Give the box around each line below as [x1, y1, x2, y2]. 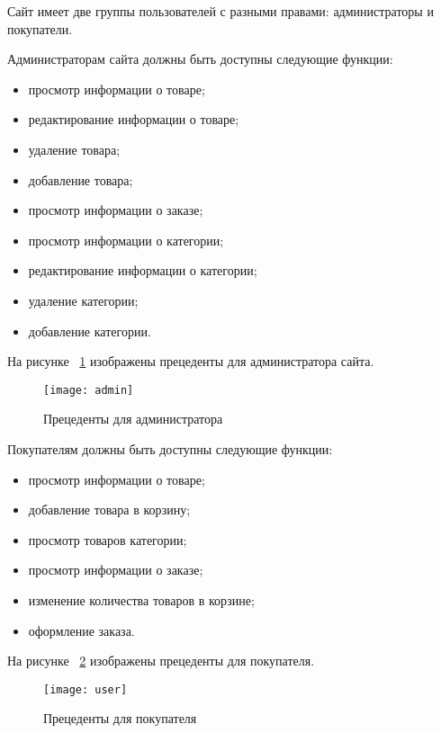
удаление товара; [28, 139, 121, 158]
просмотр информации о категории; [28, 230, 224, 249]
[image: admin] [43, 383, 134, 397]
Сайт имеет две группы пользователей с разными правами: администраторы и [7, 2, 434, 20]
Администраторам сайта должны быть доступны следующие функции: [7, 49, 393, 68]
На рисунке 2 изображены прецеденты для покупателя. [7, 651, 315, 670]
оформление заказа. [28, 621, 135, 639]
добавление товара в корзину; [28, 500, 191, 519]
